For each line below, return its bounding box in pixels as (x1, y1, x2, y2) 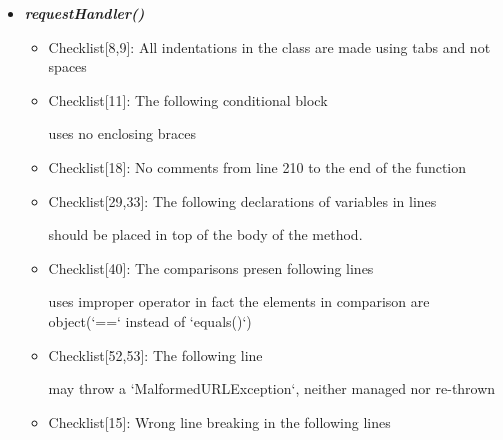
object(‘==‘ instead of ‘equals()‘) (48, 310, 252, 331)
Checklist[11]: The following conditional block (48, 89, 328, 110)
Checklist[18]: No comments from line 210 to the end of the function (48, 156, 467, 177)
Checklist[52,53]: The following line (48, 344, 263, 365)
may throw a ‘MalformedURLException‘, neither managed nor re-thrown (48, 378, 496, 399)
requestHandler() (24, 3, 145, 23)
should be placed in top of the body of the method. (48, 224, 363, 245)
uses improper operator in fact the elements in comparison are (48, 291, 430, 312)
